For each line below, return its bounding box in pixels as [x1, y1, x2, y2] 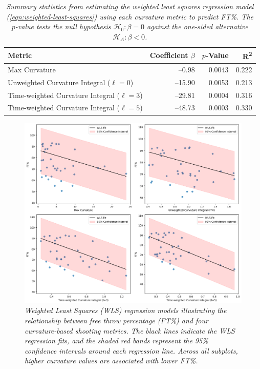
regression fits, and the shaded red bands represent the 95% [25, 335, 208, 346]
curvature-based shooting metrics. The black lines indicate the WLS [25, 325, 235, 336]
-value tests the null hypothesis [15, 21, 111, 32]
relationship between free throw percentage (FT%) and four [25, 315, 208, 326]
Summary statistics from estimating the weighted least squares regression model [6, 1, 254, 11]
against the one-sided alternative [147, 21, 248, 32]
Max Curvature [8, 64, 56, 74]
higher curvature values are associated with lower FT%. [25, 355, 198, 366]
